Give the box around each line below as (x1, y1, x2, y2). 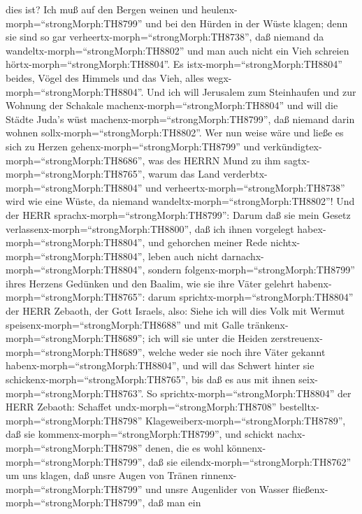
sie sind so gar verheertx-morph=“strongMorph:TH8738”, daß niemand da (6, 29, 324, 44)
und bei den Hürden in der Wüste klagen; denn (145, 15, 348, 30)
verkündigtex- (263, 138, 322, 153)
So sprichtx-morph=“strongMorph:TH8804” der (147, 385, 352, 400)
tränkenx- (247, 317, 289, 331)
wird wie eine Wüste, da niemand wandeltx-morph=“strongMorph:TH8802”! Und (6, 194, 355, 208)
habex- (297, 221, 326, 236)
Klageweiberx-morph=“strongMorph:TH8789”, (145, 413, 346, 427)
